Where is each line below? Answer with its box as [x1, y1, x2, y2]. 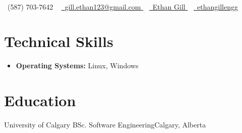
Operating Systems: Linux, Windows [16, 60, 139, 71]
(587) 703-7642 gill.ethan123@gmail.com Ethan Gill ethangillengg [7, 1, 238, 12]
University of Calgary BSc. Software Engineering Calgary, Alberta [4, 119, 206, 130]
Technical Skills [4, 31, 113, 52]
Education [4, 90, 76, 111]
